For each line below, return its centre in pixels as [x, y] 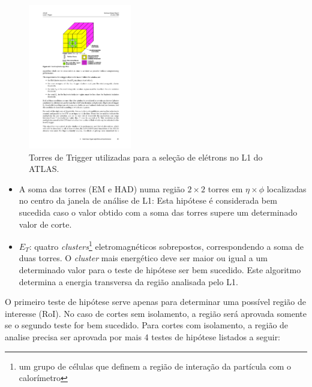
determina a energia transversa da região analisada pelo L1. [128, 281]
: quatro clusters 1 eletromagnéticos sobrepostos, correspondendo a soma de [166, 245]
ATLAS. [44, 169]
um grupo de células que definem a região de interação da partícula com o [155, 366]
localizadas [286, 188]
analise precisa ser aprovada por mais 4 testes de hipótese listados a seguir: [143, 336]
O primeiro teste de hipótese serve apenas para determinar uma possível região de [155, 302]
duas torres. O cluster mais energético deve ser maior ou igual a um [143, 258]
